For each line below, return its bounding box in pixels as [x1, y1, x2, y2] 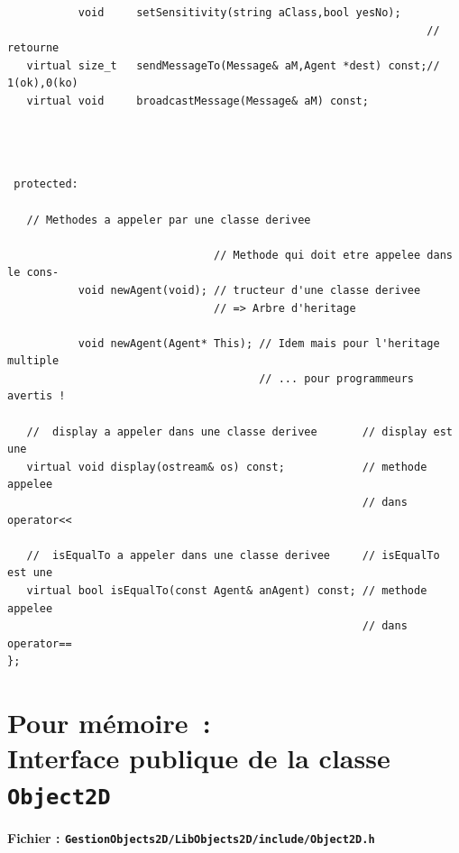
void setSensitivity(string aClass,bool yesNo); [78, 6, 401, 19]
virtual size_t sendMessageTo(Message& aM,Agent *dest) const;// [26, 59, 440, 72]
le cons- [7, 266, 60, 280]
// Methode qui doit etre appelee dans [214, 248, 453, 261]
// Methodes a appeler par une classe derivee [26, 213, 311, 226]
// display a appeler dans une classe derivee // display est [26, 425, 453, 438]
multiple [7, 354, 60, 368]
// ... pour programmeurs [259, 371, 415, 385]
